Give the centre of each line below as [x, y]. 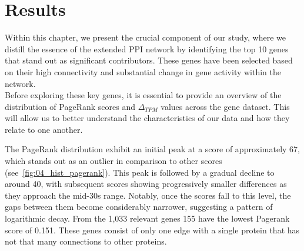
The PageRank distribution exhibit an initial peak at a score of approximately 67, [152, 149]
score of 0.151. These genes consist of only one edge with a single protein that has [152, 230]
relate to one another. [44, 129]
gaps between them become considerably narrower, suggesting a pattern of [139, 207]
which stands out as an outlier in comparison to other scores [113, 161]
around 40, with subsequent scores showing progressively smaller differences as [146, 184]
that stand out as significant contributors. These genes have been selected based [149, 60]
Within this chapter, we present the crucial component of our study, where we [145, 37]
